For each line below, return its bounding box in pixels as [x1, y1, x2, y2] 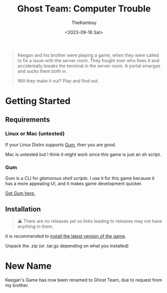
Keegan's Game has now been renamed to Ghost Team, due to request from [5, 276, 162, 283]
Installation [5, 205, 41, 213]
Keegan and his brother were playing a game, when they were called [17, 52, 159, 58]
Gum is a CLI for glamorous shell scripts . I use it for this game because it [5, 175, 155, 181]
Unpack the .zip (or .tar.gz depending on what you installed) [5, 242, 129, 248]
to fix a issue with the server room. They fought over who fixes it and [17, 57, 159, 63]
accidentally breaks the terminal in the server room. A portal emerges [17, 63, 161, 69]
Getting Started [5, 96, 71, 107]
